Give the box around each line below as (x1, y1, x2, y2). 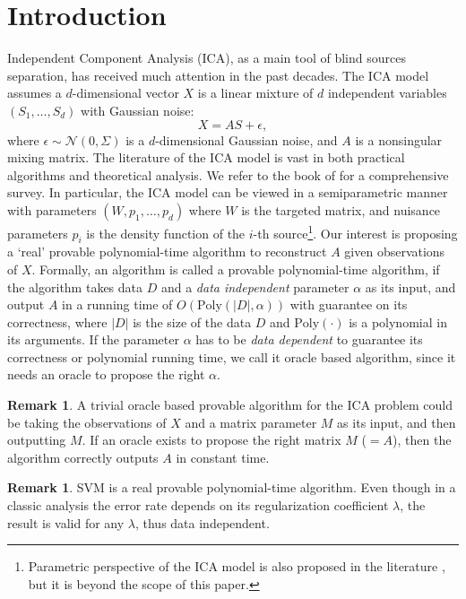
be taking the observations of (7, 412, 167, 431)
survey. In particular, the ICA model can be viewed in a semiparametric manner (7, 183, 448, 202)
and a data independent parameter (160, 277, 349, 296)
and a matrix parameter (185, 412, 317, 431)
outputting (7, 430, 66, 449)
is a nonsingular (355, 130, 443, 149)
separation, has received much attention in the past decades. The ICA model (7, 65, 429, 84)
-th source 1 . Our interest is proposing (253, 221, 458, 242)
